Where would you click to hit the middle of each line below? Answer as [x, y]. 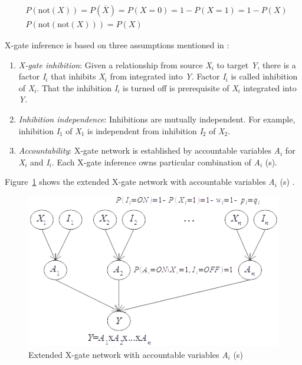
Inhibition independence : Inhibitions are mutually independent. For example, [157, 119]
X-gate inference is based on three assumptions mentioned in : [117, 45]
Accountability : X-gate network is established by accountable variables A [150, 150]
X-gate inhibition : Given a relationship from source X [115, 64]
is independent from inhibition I [145, 130]
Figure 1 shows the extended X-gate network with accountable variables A [140, 182]
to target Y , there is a [256, 64]
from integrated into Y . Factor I [168, 76]
